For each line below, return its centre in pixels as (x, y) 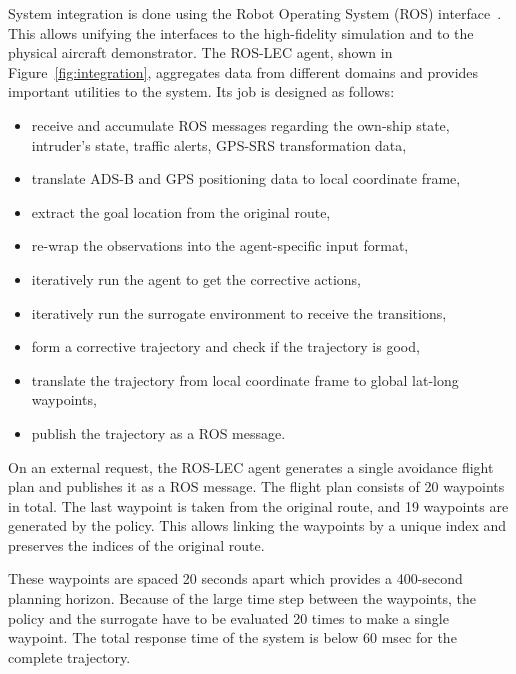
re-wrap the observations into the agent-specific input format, (220, 245)
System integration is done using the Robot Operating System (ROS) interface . (255, 13)
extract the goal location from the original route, (181, 211)
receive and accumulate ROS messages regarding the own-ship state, (240, 124)
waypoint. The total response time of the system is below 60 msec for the (232, 637)
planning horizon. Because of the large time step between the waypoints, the (242, 598)
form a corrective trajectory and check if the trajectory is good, (225, 346)
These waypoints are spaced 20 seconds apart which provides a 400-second (235, 578)
